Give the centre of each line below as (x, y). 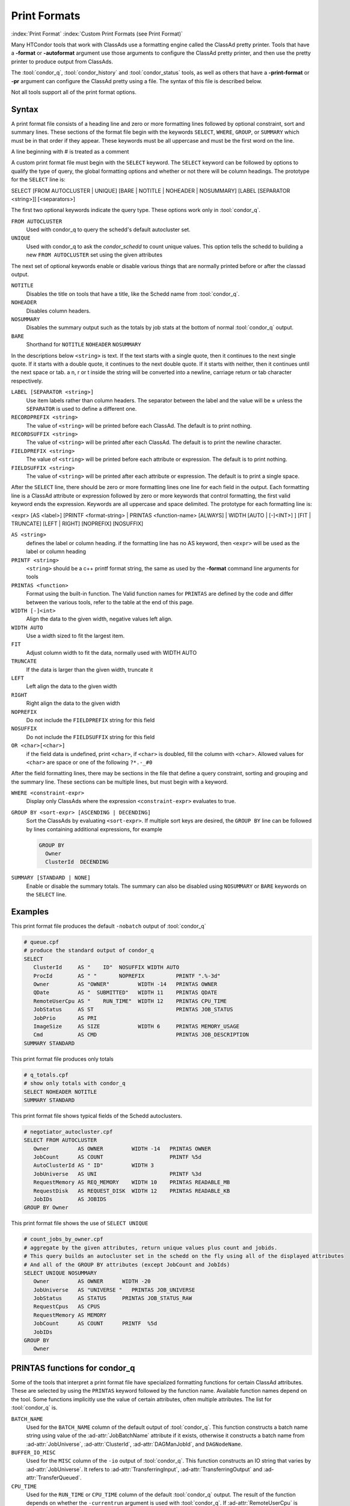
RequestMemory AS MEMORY (70, 1315)
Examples (30, 912)
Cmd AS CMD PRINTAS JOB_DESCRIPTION (141, 1035)
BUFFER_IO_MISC (34, 1453)
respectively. (27, 381)
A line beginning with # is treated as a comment (70, 151)
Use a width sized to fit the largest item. (75, 636)
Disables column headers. (58, 311)
